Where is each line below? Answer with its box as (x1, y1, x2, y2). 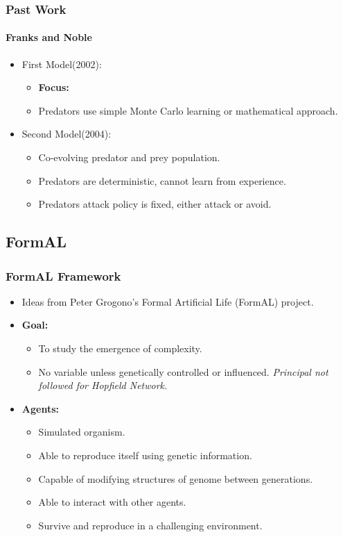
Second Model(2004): (21, 126, 112, 141)
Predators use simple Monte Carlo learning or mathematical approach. (38, 103, 338, 117)
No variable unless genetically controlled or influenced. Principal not (38, 364, 328, 379)
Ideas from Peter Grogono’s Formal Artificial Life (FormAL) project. (21, 294, 314, 308)
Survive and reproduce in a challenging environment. (38, 518, 263, 532)
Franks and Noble (6, 30, 92, 44)
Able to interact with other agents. (38, 495, 186, 509)
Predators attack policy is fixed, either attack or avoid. (38, 197, 272, 211)
